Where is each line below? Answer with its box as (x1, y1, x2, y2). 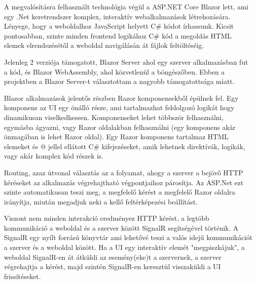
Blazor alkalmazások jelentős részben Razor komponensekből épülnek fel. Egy (4, 92, 239, 103)
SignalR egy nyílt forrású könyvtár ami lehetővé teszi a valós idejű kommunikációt (4, 232, 253, 243)
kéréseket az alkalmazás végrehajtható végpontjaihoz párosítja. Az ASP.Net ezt (4, 177, 244, 187)
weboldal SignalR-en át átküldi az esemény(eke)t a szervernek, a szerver (4, 251, 221, 262)
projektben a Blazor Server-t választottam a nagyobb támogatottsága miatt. (4, 76, 235, 86)
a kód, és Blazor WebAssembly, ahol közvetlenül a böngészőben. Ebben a (4, 66, 225, 77)
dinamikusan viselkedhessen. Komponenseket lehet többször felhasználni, (4, 112, 224, 122)
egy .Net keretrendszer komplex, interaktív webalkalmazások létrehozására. (4, 11, 230, 21)
